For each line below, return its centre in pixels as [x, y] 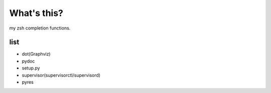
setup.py [31, 68]
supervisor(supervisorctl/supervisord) [61, 75]
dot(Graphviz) [36, 54]
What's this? [36, 13]
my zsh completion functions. [40, 28]
